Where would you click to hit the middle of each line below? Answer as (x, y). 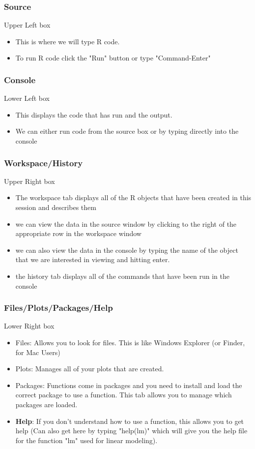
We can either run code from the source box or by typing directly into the (127, 131)
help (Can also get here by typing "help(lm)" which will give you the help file (131, 431)
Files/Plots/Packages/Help (58, 308)
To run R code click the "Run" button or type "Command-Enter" (113, 58)
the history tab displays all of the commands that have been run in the (122, 276)
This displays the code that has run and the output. (94, 114)
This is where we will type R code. (68, 41)
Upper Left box (27, 25)
